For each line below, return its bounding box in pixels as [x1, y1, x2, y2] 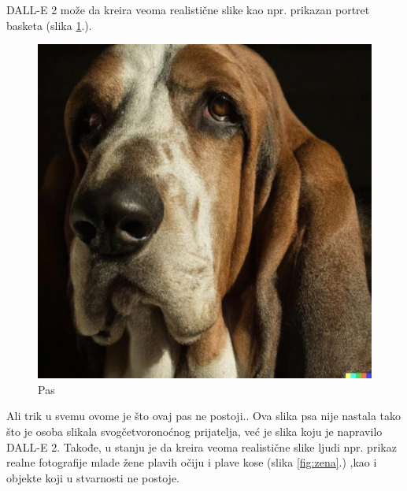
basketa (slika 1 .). [6, 17, 92, 33]
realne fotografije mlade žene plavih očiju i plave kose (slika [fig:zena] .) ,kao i [6, 454, 377, 471]
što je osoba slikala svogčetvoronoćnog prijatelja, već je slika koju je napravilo [6, 422, 383, 439]
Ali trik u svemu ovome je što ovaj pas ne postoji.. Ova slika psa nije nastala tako [6, 407, 401, 424]
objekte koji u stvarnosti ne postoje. [6, 469, 180, 485]
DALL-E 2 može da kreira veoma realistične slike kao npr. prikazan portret [6, 2, 370, 17]
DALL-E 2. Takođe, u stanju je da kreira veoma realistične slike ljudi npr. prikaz [6, 438, 397, 455]
